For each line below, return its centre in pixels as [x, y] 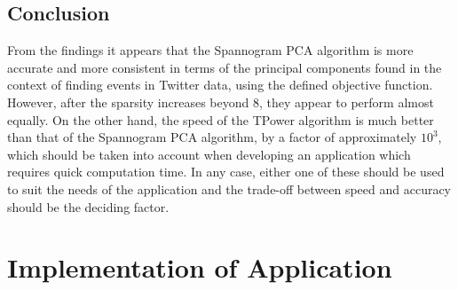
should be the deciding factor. [88, 206]
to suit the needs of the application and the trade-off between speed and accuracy [229, 188]
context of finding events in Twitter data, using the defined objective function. [220, 85]
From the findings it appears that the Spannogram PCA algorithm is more [210, 50]
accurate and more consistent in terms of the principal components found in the [225, 67]
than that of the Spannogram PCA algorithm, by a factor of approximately [212, 137]
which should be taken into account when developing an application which [209, 154]
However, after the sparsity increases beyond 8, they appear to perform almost [221, 102]
